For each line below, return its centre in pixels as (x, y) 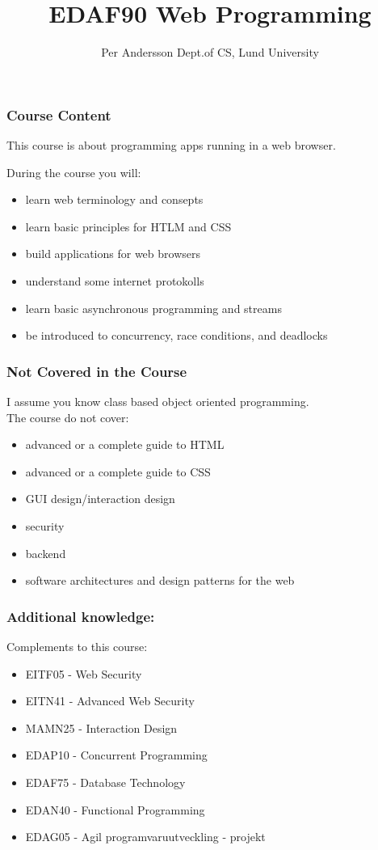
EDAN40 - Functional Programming (115, 809)
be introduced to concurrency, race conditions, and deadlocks (176, 335)
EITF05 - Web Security (84, 673)
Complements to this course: (77, 646)
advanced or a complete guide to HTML (125, 444)
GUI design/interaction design (100, 499)
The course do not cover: (68, 417)
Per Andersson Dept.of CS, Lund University (210, 52)
